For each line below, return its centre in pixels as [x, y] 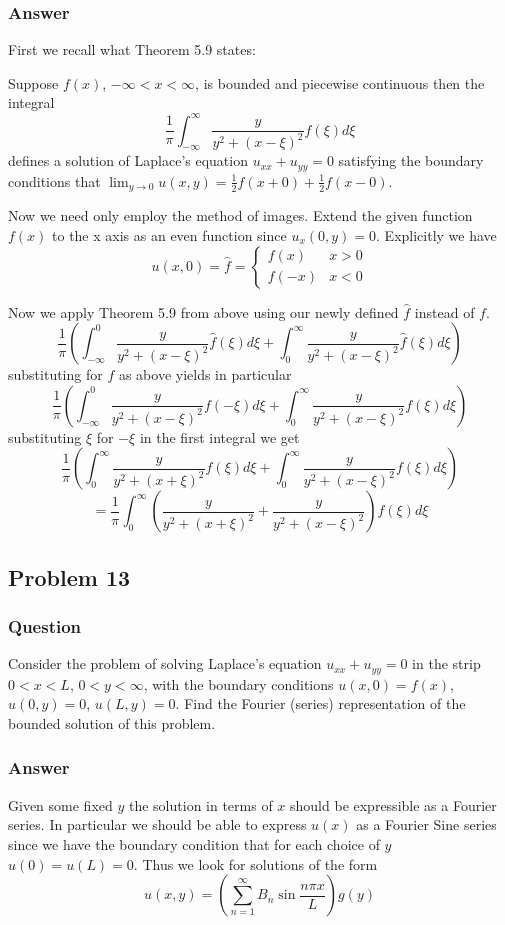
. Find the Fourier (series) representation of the [320, 703]
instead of [444, 311]
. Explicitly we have [436, 234]
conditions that [54, 180]
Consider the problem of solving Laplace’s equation [165, 663]
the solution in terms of [200, 804]
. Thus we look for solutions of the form [255, 863]
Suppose [33, 82]
